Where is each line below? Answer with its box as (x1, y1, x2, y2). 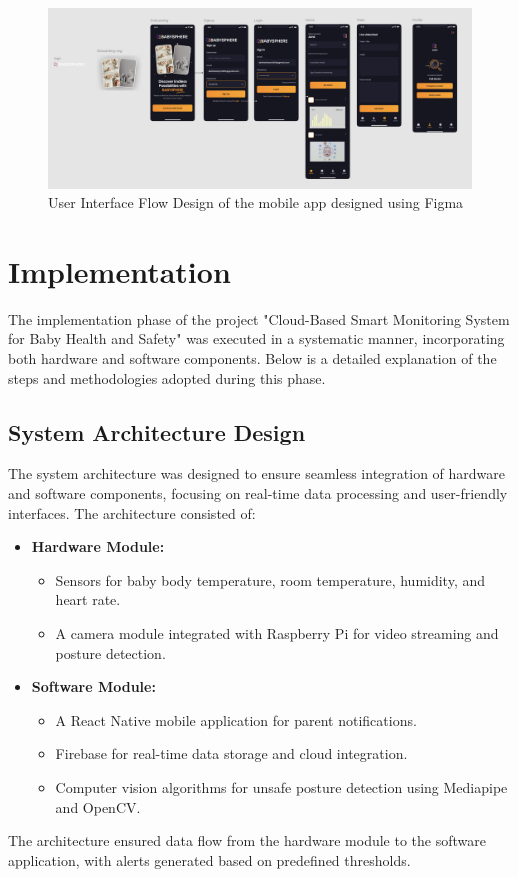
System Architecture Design (8, 416, 306, 447)
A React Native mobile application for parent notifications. (55, 709, 417, 730)
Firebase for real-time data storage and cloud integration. (55, 743, 408, 764)
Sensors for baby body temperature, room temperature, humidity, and (55, 569, 486, 590)
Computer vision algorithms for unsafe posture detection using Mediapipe (55, 776, 508, 797)
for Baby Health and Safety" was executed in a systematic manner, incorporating (8, 328, 505, 349)
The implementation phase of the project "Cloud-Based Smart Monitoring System (8, 308, 510, 329)
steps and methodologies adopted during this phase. (8, 367, 326, 388)
